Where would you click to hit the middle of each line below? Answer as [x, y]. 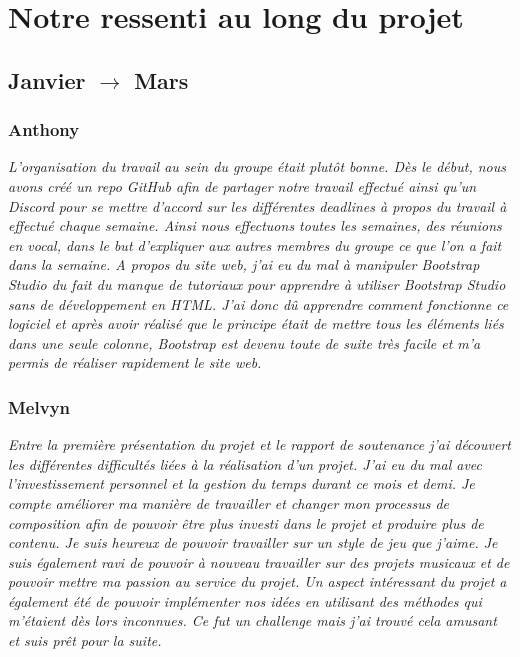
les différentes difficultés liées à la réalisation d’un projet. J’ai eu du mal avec [245, 463]
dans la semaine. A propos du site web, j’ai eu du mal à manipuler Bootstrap [244, 264]
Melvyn [39, 406]
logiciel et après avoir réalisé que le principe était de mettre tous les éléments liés [256, 323]
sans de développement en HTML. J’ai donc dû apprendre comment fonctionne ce [258, 303]
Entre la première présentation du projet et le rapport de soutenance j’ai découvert [259, 444]
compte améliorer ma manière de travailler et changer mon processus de [229, 502]
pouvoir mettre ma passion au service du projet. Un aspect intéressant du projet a [257, 581]
